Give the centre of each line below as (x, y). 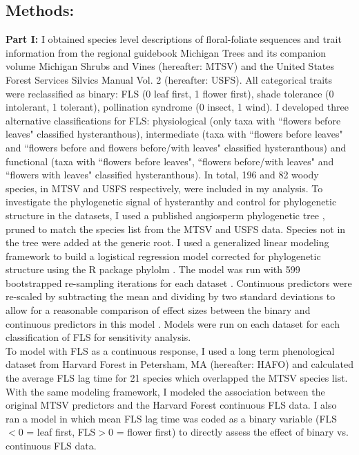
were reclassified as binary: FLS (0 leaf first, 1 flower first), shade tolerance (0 (170, 93)
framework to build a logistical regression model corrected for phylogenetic (163, 256)
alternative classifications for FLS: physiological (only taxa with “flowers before (173, 120)
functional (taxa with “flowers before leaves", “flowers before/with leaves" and (170, 161)
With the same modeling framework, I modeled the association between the (165, 391)
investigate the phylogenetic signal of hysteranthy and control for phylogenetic (171, 202)
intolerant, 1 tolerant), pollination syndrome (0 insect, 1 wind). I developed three (177, 107)
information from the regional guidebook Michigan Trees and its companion (166, 52)
